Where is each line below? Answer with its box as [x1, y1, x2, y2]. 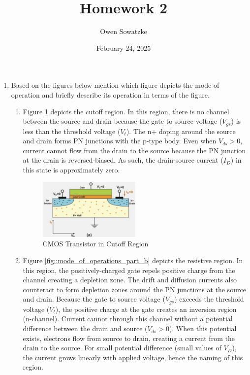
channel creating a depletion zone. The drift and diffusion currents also [23, 274, 237, 285]
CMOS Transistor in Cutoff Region [42, 239, 149, 249]
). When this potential [169, 323, 237, 334]
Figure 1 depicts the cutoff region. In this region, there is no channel [23, 106, 229, 116]
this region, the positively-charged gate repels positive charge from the [23, 265, 235, 275]
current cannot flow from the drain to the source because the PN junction [23, 145, 246, 155]
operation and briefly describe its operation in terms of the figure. [11, 89, 210, 100]
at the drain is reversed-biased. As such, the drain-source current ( [23, 155, 223, 165]
